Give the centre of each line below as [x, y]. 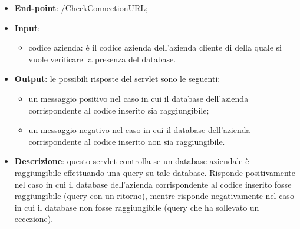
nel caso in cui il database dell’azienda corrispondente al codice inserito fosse [153, 184]
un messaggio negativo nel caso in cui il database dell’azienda [139, 130]
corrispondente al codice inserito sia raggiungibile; [119, 110]
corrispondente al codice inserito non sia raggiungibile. [127, 141]
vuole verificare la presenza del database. [102, 59]
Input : [27, 27]
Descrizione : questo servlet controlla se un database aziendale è [132, 161]
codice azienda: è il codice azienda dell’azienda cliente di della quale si [155, 47]
